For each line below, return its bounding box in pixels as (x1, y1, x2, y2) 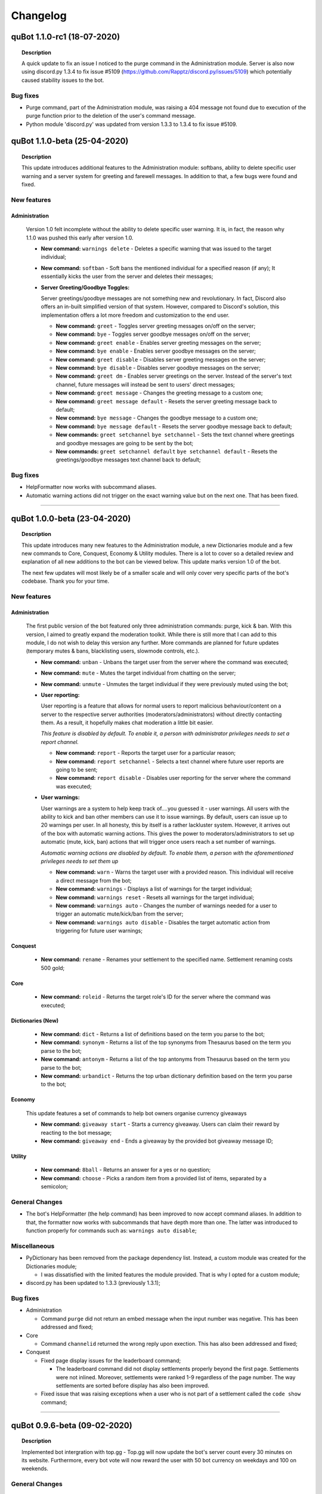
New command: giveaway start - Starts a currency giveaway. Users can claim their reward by (41, 1120, 280, 1128)
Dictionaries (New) (11, 1017, 59, 1024)
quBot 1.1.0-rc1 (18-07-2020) (11, 32, 120, 42)
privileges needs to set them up (41, 858, 119, 865)
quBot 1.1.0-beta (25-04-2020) (11, 136, 129, 146)
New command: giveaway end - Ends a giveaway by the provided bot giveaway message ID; (41, 1137, 274, 1144)
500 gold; (41, 964, 65, 971)
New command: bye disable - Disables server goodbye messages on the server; (55, 365, 261, 372)
